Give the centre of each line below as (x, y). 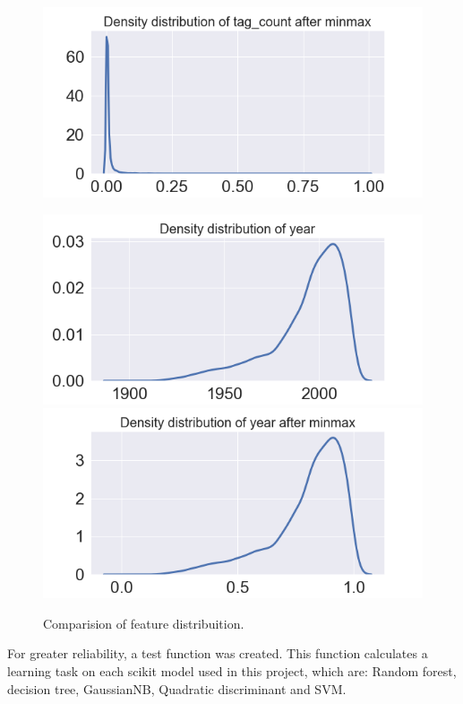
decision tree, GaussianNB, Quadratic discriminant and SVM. (177, 688)
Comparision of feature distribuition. (144, 623)
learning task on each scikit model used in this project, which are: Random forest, (232, 670)
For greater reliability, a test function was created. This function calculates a (218, 653)
